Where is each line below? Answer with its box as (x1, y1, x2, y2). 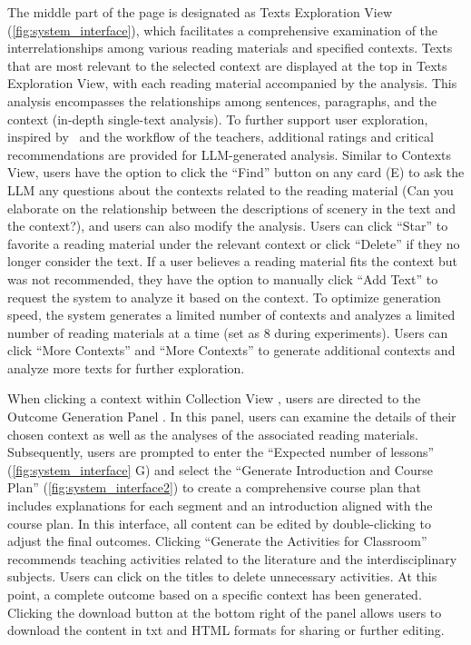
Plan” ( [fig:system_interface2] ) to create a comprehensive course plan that (7, 478, 422, 497)
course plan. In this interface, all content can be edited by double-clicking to (7, 513, 431, 532)
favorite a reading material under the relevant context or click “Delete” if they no (7, 233, 460, 253)
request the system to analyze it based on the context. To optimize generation (7, 287, 441, 306)
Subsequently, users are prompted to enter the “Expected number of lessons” (7, 442, 435, 461)
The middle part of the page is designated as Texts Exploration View (7, 3, 393, 21)
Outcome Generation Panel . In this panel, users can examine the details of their (7, 407, 456, 426)
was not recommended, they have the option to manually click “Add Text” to (7, 269, 438, 288)
